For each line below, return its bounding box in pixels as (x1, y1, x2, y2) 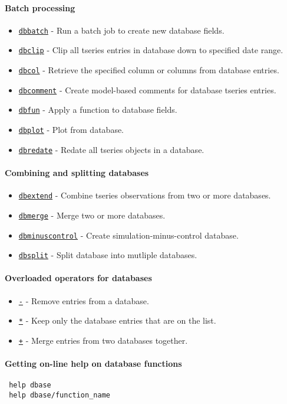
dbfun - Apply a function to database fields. (18, 103, 177, 116)
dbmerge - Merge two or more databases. (18, 208, 166, 221)
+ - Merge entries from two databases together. (18, 334, 188, 346)
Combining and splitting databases (5, 166, 149, 178)
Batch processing (5, 1, 75, 14)
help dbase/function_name (9, 391, 110, 400)
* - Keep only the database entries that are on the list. (18, 314, 216, 327)
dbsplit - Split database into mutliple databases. (18, 249, 197, 261)
